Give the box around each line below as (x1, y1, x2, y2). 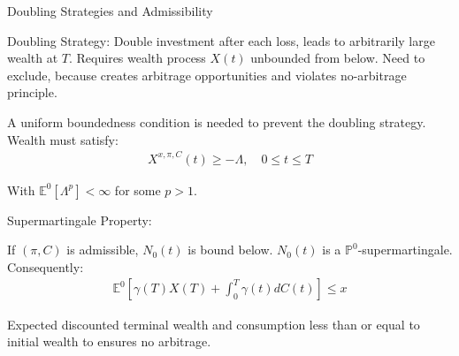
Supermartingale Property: (7, 210, 152, 229)
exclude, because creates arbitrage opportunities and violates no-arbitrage (7, 65, 407, 84)
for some (114, 180, 161, 199)
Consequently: (7, 257, 84, 276)
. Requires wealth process (69, 49, 206, 67)
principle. (7, 83, 57, 102)
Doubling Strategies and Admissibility (7, 2, 213, 19)
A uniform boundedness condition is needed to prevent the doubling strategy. (7, 112, 426, 131)
